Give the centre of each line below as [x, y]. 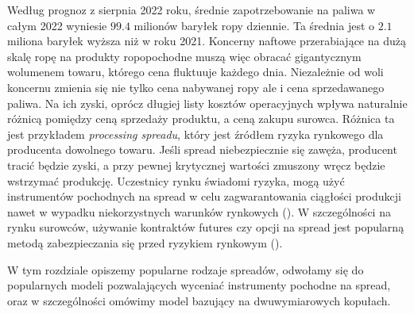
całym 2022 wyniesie [57, 25]
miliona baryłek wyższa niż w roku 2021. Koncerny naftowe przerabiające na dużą [207, 41]
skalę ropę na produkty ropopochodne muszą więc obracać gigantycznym [184, 56]
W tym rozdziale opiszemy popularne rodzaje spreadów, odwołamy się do [186, 269]
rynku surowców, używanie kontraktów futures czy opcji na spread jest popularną [206, 227]
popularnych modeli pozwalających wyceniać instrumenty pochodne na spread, [199, 285]
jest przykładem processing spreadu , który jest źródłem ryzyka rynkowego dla [195, 134]
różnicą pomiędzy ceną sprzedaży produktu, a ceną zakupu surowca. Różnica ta [201, 119]
